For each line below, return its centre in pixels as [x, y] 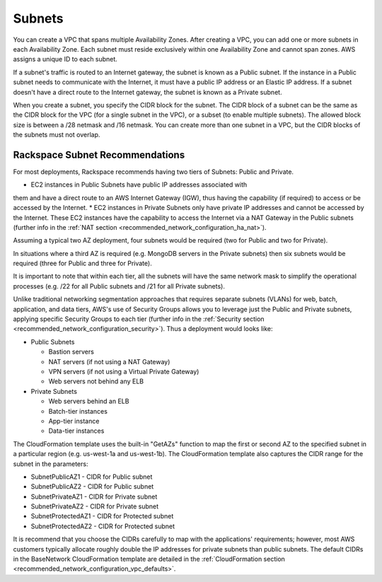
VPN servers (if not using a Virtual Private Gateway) [124, 372]
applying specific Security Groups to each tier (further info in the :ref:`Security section [139, 319]
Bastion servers [71, 352]
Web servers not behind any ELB [96, 381]
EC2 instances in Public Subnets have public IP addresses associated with [139, 185]
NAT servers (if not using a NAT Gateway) [109, 361]
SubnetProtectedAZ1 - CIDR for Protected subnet [102, 516]
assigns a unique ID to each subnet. [65, 59]
